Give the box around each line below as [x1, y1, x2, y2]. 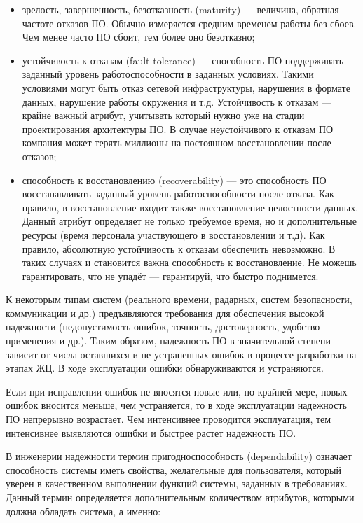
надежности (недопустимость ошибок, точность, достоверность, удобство [6, 319, 320, 334]
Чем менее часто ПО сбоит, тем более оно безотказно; [22, 29, 255, 44]
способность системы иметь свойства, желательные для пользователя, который [6, 462, 341, 477]
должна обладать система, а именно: [6, 503, 161, 518]
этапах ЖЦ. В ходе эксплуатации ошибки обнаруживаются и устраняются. [6, 361, 324, 375]
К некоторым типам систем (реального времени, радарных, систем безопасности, [6, 292, 352, 307]
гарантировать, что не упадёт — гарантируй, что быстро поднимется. [22, 268, 319, 283]
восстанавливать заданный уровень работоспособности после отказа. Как [22, 186, 334, 201]
